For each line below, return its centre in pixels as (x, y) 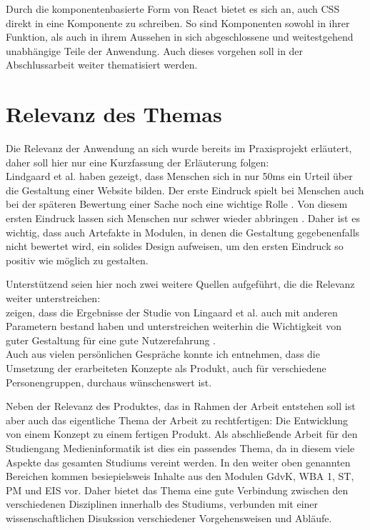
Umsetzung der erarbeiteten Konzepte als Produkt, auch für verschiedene (166, 368)
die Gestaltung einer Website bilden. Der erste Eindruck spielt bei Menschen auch (185, 190)
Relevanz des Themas (114, 114)
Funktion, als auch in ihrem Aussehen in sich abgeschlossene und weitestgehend (180, 37)
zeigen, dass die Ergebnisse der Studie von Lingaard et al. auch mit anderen (172, 312)
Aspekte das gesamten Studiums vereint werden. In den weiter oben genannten (178, 462)
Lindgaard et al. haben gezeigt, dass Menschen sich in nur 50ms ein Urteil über (179, 176)
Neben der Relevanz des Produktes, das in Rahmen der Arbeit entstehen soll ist (181, 406)
